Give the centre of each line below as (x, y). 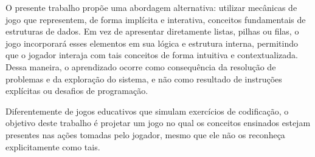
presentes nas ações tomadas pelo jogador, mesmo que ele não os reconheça (145, 134)
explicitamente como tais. (53, 146)
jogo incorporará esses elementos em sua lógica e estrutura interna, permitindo (152, 43)
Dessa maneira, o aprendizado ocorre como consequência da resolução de (141, 66)
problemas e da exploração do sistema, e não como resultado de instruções (144, 78)
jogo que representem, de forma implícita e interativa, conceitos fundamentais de (156, 19)
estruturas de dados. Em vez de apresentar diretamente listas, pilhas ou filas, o (152, 31)
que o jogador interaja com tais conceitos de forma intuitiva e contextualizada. (152, 55)
